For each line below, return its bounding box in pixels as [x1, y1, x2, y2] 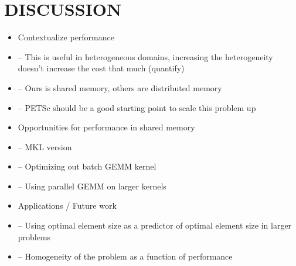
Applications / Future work [18, 199, 117, 212]
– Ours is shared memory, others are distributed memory [18, 81, 222, 94]
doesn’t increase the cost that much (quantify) [18, 62, 185, 74]
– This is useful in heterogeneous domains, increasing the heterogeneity [18, 50, 273, 63]
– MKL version [18, 140, 72, 153]
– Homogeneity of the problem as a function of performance [18, 250, 233, 262]
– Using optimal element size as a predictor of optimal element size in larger [18, 219, 292, 232]
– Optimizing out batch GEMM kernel [18, 160, 156, 172]
